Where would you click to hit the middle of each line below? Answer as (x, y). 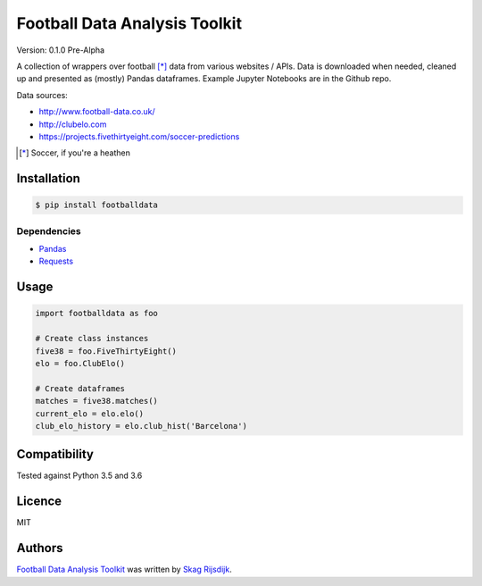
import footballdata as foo (96, 314)
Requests (56, 261)
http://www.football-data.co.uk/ (97, 112)
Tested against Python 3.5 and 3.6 (79, 476)
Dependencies (49, 230)
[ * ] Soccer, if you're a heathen (75, 153)
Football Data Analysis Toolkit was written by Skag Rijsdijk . (124, 569)
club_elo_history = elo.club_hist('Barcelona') (141, 426)
